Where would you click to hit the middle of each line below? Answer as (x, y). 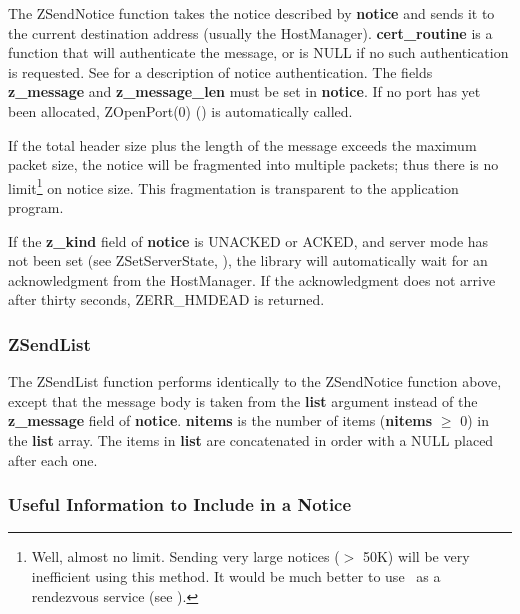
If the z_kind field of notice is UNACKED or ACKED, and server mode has (248, 240)
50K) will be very (416, 556)
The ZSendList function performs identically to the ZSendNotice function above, (255, 381)
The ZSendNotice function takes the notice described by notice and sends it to (251, 13)
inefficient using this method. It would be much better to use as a (236, 575)
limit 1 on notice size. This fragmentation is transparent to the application (233, 186)
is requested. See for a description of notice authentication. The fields (220, 71)
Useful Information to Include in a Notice (180, 504)
